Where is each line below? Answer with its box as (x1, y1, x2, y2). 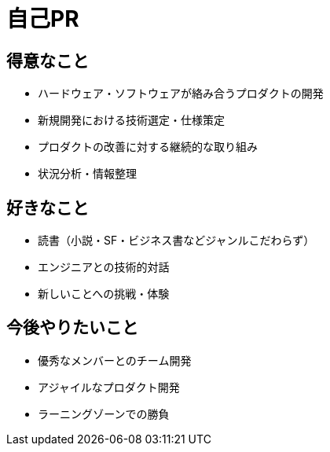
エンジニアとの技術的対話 (38, 260, 170, 274)
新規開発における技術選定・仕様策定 (38, 113, 225, 127)
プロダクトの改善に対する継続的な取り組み (38, 140, 258, 154)
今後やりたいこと (6, 318, 138, 338)
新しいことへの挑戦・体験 (38, 287, 170, 301)
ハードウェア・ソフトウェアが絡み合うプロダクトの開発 (38, 86, 324, 101)
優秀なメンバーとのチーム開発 (38, 353, 192, 367)
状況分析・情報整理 (38, 167, 137, 181)
